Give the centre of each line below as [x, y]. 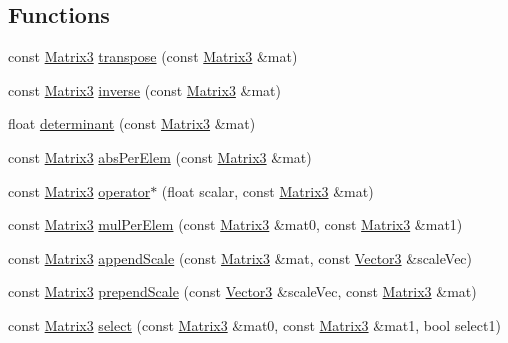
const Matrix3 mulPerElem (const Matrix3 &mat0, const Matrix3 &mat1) [235, 224]
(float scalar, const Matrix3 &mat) [267, 190]
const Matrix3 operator [79, 190]
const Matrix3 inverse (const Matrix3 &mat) [144, 89]
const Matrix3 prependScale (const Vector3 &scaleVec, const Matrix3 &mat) [242, 291]
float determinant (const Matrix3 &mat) [132, 123]
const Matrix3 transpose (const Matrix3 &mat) [153, 56]
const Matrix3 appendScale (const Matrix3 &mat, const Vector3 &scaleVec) [240, 257]
